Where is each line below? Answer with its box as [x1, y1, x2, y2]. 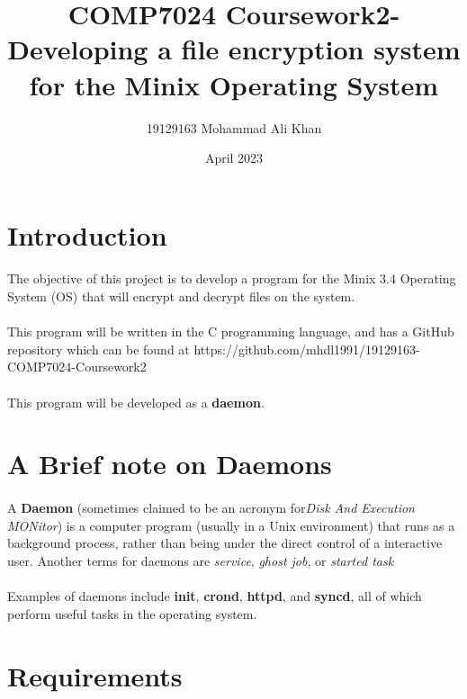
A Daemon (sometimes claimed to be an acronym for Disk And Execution [7, 498, 415, 517]
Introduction [7, 216, 167, 253]
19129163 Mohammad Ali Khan [146, 118, 322, 137]
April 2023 [204, 148, 264, 167]
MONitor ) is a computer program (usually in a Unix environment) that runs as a [7, 515, 455, 534]
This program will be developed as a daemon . [7, 392, 265, 411]
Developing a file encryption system [7, 31, 461, 67]
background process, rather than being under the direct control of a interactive [7, 533, 443, 552]
